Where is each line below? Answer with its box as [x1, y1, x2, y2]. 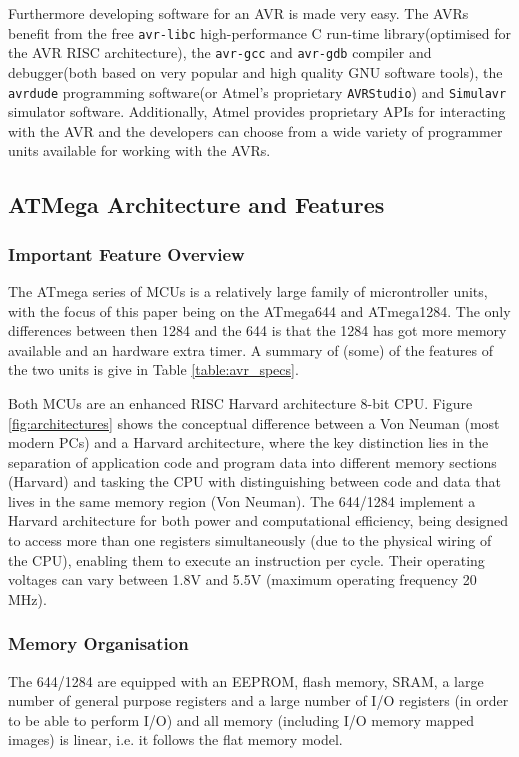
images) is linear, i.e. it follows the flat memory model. [8, 729, 343, 750]
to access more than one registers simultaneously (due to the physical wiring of [8, 530, 492, 551]
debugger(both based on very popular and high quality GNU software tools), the [8, 61, 503, 82]
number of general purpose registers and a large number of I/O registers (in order [8, 690, 509, 711]
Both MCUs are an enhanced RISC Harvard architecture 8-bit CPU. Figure [8, 392, 473, 413]
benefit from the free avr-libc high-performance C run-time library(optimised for [8, 22, 511, 43]
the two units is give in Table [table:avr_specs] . [8, 359, 299, 380]
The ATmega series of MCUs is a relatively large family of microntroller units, [8, 280, 488, 301]
